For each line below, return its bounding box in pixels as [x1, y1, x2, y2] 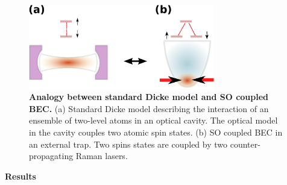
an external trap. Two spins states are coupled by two [29, 137, 228, 150]
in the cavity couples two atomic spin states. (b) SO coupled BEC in [29, 125, 283, 138]
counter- [230, 137, 260, 150]
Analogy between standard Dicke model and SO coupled [29, 90, 269, 103]
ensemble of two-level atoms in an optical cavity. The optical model [29, 114, 278, 127]
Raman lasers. [75, 149, 128, 162]
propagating [29, 149, 74, 162]
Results [5, 169, 36, 182]
